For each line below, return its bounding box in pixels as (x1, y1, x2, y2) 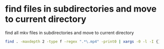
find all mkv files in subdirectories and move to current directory (5, 30, 134, 35)
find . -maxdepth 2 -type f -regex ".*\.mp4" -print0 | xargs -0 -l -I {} (5, 39, 161, 44)
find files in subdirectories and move (5, 3, 157, 15)
